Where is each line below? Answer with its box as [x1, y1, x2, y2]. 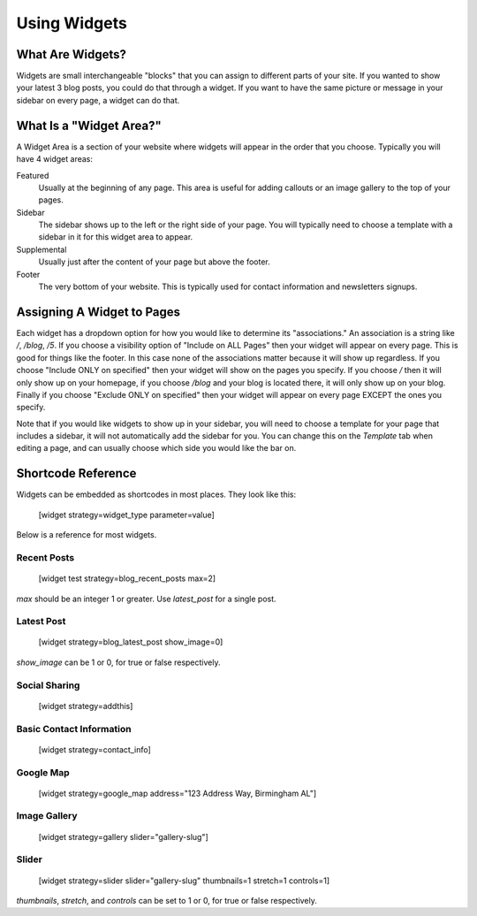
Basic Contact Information [16, 722, 132, 735]
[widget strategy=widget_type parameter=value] [38, 509, 216, 520]
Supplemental [16, 244, 67, 255]
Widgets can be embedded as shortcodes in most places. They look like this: [16, 489, 297, 500]
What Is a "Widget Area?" [16, 118, 163, 133]
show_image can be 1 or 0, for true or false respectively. [16, 657, 221, 668]
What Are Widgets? [16, 47, 127, 62]
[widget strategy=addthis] [38, 700, 133, 711]
